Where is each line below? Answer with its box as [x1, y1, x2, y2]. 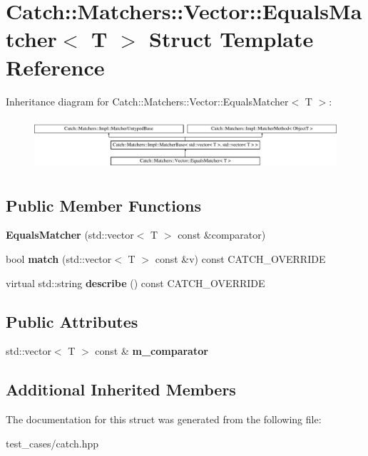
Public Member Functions [6, 194, 201, 216]
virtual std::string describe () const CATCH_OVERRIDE [6, 275, 265, 290]
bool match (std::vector [6, 251, 112, 266]
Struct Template [149, 24, 314, 53]
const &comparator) [178, 227, 266, 242]
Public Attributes [6, 310, 138, 332]
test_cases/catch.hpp [6, 435, 99, 450]
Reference [6, 52, 105, 81]
